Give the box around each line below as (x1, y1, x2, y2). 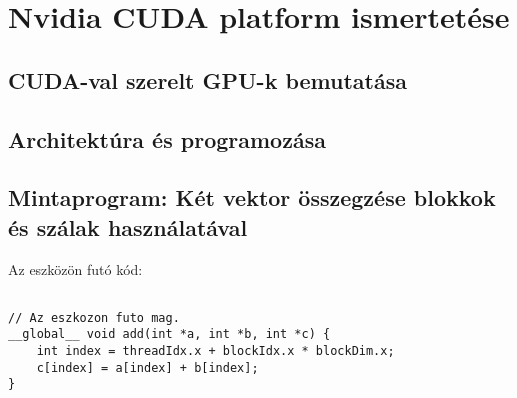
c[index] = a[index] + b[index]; (36, 360, 259, 375)
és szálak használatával (8, 211, 248, 242)
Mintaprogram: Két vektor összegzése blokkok (8, 182, 496, 213)
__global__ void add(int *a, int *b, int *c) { (8, 327, 331, 342)
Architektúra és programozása (8, 123, 326, 154)
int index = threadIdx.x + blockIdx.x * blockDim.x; (36, 344, 395, 359)
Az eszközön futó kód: (8, 258, 143, 279)
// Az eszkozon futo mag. (8, 310, 180, 325)
